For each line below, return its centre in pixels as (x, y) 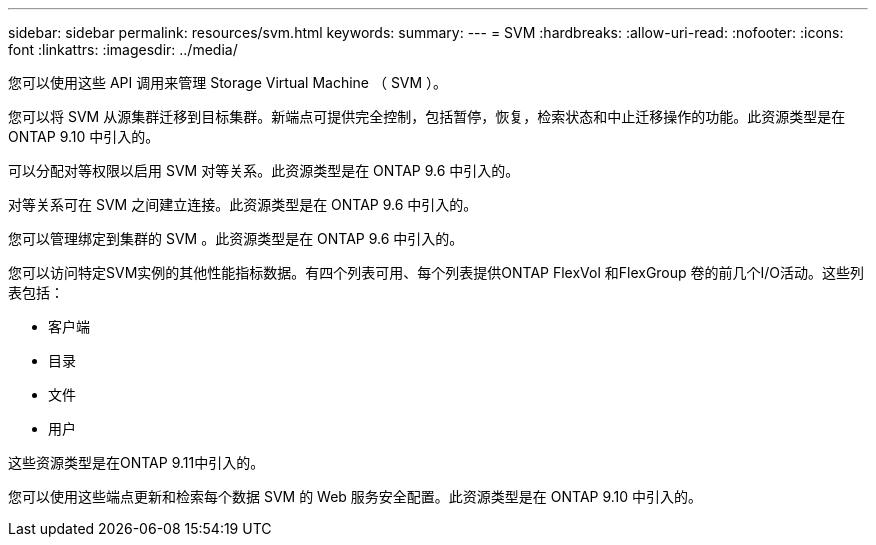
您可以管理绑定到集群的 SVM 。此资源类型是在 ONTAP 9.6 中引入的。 (236, 238)
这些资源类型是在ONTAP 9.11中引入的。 (136, 462)
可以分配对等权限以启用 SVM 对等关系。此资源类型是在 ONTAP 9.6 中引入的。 (264, 170)
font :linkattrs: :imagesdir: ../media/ (123, 49)
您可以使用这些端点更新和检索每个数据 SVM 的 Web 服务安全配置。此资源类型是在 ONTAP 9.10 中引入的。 (355, 496)
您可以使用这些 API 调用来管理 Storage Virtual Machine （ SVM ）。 (228, 82)
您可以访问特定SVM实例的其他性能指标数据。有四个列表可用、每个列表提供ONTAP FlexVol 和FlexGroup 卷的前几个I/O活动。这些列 (436, 272)
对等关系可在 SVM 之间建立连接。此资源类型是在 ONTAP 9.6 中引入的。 (243, 204)
